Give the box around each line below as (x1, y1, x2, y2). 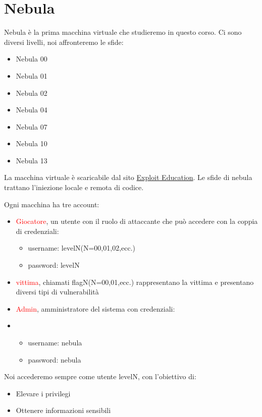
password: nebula (28, 354, 81, 365)
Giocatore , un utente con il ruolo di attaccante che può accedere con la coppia (16, 216, 258, 226)
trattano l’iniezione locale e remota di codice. (4, 182, 144, 193)
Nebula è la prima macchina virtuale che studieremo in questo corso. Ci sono (4, 27, 242, 37)
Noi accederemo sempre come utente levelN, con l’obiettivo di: (4, 371, 196, 382)
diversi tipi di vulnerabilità (16, 286, 99, 297)
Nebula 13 (16, 155, 47, 165)
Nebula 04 (16, 104, 47, 115)
